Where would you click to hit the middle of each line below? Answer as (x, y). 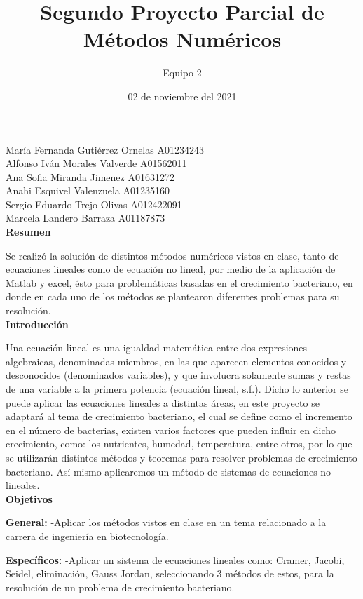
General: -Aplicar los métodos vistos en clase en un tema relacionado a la (166, 522)
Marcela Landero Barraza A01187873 (85, 218)
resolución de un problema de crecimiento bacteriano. (120, 587)
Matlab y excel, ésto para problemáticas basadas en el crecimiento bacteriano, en (179, 282)
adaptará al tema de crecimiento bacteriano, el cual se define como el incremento (179, 416)
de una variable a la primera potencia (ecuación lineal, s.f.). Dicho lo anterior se (177, 389)
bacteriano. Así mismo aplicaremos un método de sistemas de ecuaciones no (169, 471)
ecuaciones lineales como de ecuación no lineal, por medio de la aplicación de (171, 269)
